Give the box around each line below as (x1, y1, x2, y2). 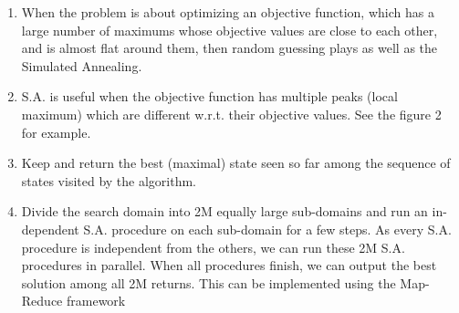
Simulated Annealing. (21, 56, 142, 75)
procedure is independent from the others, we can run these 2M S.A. (21, 237, 405, 256)
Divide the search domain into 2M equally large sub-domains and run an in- (21, 202, 447, 221)
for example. (21, 122, 91, 141)
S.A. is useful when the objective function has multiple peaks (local (21, 87, 398, 106)
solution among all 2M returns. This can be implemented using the (21, 273, 396, 292)
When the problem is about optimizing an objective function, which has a (21, 3, 434, 21)
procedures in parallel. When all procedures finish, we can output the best (21, 256, 437, 275)
